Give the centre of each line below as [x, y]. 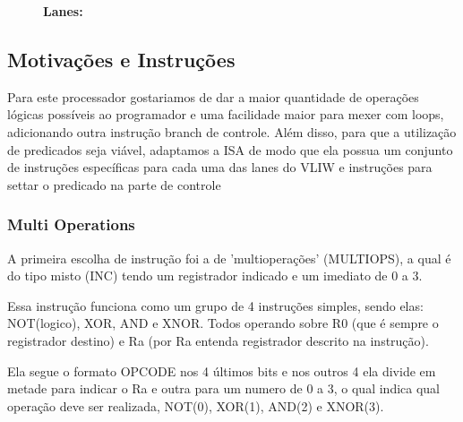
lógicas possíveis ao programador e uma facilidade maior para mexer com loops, [226, 114]
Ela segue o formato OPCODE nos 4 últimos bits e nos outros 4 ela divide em [222, 370]
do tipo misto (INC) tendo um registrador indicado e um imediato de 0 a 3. [215, 276]
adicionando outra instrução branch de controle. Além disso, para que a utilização [232, 131]
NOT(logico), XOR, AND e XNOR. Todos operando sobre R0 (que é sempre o [223, 323]
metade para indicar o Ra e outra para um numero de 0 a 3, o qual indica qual [223, 388]
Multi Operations [71, 224]
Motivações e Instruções [121, 59]
